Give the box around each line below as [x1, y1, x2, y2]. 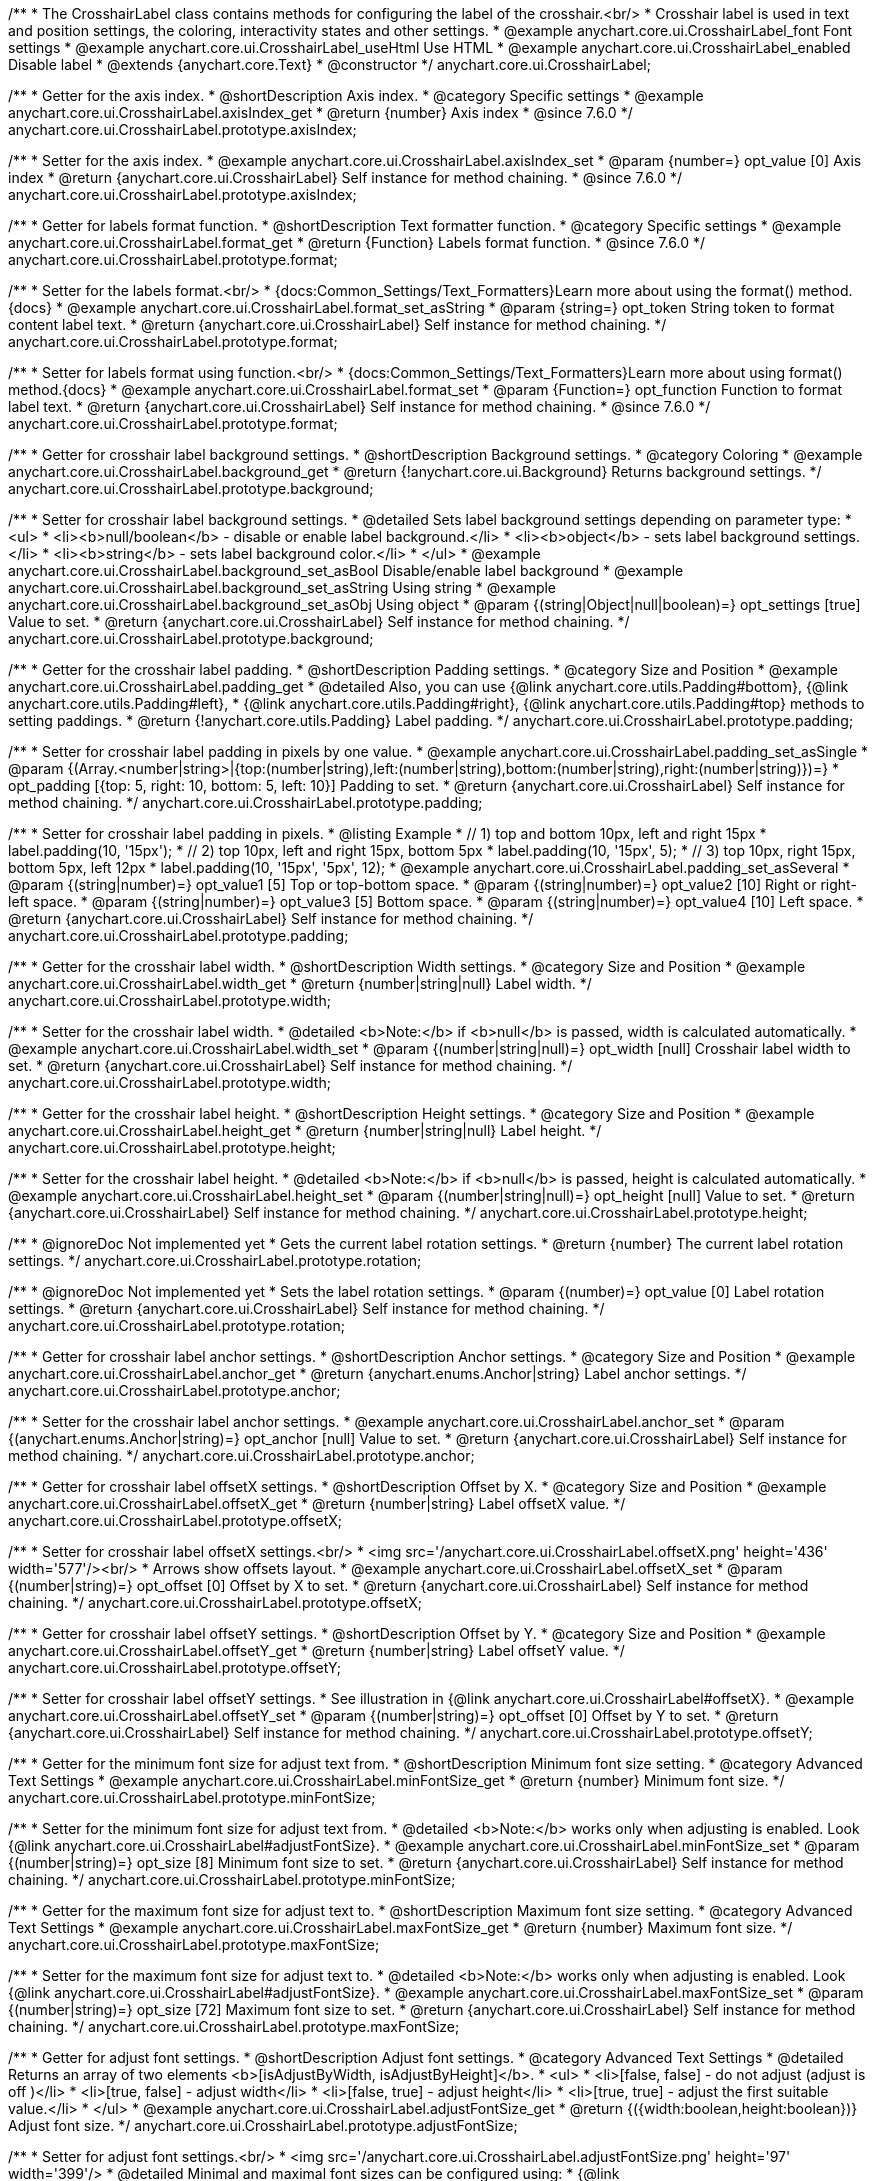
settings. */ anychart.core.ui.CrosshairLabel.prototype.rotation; [8, 1252, 422, 1269]
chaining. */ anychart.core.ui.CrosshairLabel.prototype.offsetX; [8, 1594, 423, 1611]
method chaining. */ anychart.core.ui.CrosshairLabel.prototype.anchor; [8, 1447, 475, 1464]
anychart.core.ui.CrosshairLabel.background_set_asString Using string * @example [8, 579, 557, 596]
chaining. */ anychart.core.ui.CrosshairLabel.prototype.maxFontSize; [8, 2018, 460, 2035]
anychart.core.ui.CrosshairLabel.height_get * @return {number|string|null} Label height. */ [8, 1122, 602, 1139]
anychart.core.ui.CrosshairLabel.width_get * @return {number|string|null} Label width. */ [8, 975, 592, 992]
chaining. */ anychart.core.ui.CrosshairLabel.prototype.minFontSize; [8, 1871, 456, 1888]
